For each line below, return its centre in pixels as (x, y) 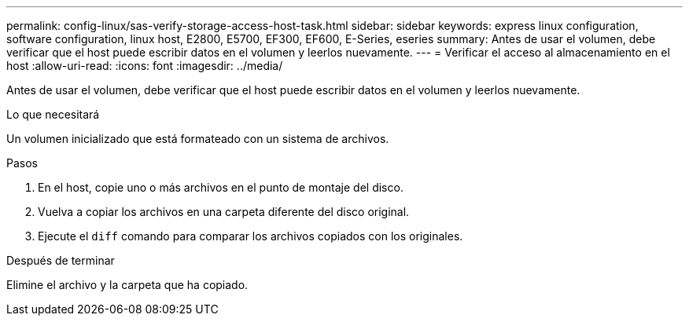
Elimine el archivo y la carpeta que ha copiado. (127, 285)
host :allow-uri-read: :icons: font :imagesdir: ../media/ (145, 66)
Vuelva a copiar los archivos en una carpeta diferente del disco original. (224, 212)
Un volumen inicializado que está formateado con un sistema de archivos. (198, 139)
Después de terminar (61, 260)
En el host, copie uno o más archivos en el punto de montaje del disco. (221, 187)
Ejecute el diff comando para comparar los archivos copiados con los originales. (251, 236)
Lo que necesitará (53, 114)
